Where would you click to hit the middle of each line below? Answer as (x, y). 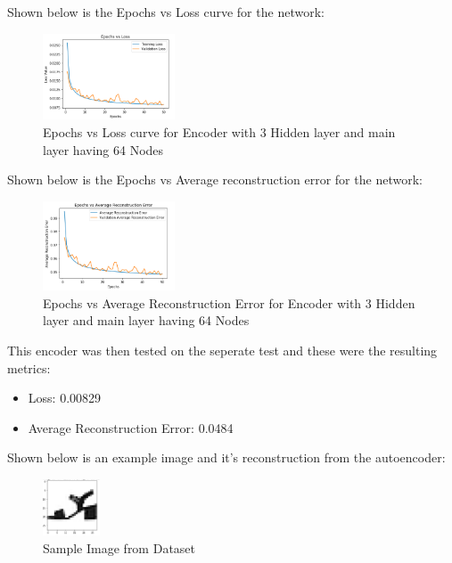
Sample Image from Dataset (119, 547)
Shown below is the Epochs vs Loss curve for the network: (166, 12)
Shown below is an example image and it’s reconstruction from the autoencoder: (226, 457)
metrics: (29, 367)
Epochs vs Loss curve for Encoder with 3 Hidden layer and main (219, 132)
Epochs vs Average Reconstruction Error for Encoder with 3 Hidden (229, 302)
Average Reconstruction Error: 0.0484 (131, 427)
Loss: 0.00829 (65, 398)
